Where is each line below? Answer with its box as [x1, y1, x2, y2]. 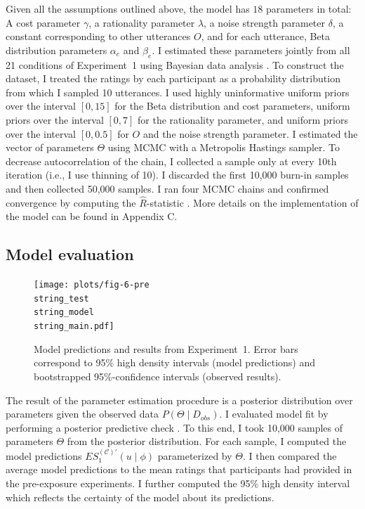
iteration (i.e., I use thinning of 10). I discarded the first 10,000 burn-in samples [6, 167, 349, 182]
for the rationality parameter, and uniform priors [138, 112, 348, 127]
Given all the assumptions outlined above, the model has [6, 1, 250, 15]
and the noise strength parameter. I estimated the [142, 126, 358, 141]
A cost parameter [6, 15, 81, 30]
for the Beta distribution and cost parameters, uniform [114, 98, 350, 113]
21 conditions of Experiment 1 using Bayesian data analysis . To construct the [6, 57, 344, 72]
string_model [34, 307, 94, 318]
